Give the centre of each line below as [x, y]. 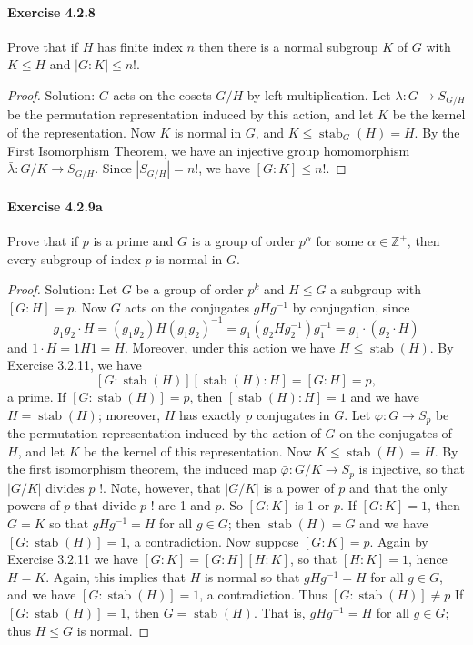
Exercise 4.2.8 [51, 11]
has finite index [140, 46]
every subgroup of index [74, 258]
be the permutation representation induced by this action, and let [191, 114]
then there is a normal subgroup [288, 46]
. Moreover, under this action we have [230, 347]
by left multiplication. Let [319, 94]
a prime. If [37, 397]
